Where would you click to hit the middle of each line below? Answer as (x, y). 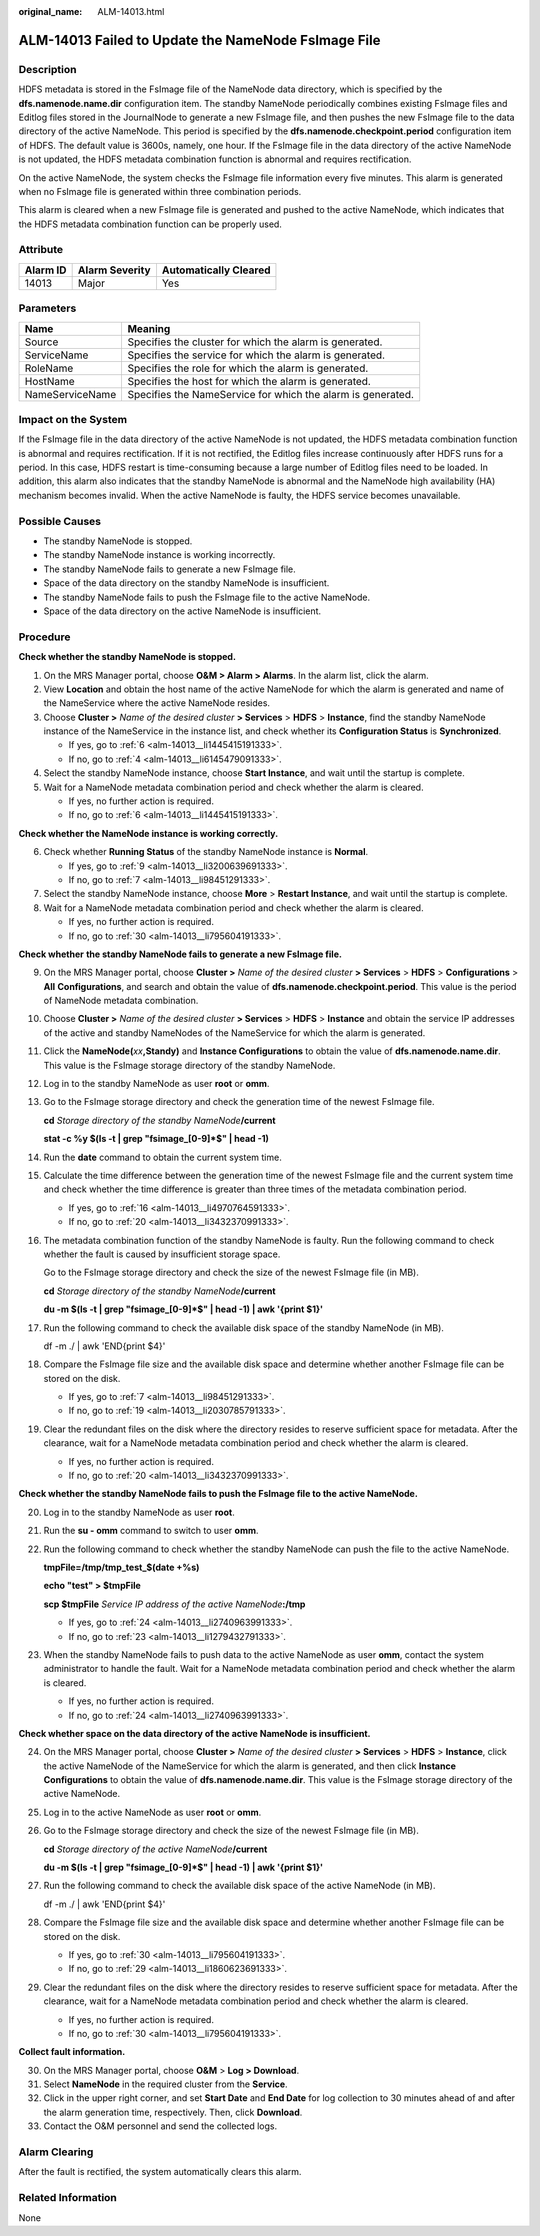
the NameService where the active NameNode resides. (156, 703)
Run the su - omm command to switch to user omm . (151, 1531)
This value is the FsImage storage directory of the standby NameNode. (189, 1065)
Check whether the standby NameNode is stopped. (127, 657)
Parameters (47, 308)
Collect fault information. (72, 2052)
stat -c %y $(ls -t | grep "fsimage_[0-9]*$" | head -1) (156, 1139)
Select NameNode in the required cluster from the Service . (166, 2084)
